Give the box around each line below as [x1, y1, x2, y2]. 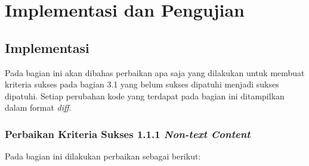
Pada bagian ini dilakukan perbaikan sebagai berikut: [5, 150, 201, 162]
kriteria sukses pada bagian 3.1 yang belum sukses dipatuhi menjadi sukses [5, 78, 279, 90]
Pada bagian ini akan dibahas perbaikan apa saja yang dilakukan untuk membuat [5, 66, 305, 79]
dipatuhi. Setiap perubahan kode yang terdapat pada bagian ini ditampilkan [5, 89, 285, 102]
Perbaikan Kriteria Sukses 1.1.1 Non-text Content [5, 126, 251, 141]
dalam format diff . [5, 101, 72, 114]
